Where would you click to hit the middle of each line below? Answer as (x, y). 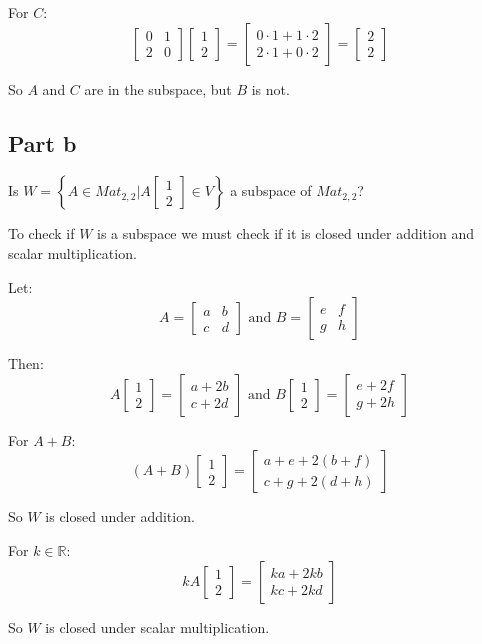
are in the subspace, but (158, 88)
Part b (42, 142)
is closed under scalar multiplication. (157, 626)
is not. (270, 88)
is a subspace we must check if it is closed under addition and (285, 233)
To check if (41, 233)
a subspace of (271, 190)
